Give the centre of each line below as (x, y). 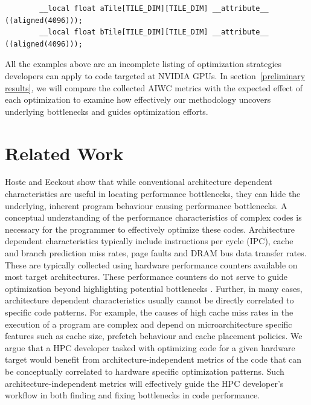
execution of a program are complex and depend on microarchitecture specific (149, 324)
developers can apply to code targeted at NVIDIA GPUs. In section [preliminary (155, 75)
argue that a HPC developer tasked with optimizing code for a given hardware (150, 347)
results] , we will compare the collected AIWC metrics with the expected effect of (154, 87)
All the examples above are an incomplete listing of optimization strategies (143, 64)
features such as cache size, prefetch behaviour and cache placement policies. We (154, 336)
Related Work (64, 153)
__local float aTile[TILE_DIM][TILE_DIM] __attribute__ (154, 8)
